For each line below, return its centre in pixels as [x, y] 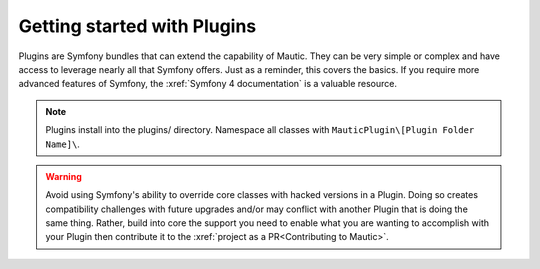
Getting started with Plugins [137, 26]
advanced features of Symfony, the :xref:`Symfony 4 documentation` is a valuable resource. [208, 84]
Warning [63, 176]
